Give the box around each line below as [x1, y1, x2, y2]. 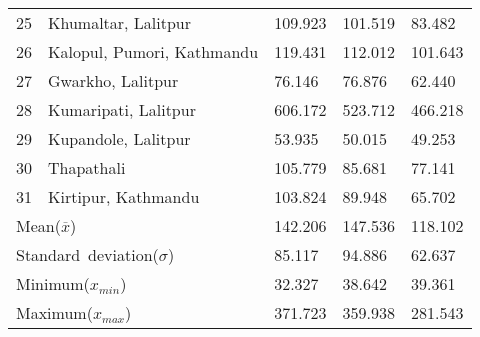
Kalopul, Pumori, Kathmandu [48, 40, 259, 63]
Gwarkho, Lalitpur [48, 69, 179, 92]
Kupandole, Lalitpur [48, 127, 191, 150]
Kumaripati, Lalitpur [48, 98, 196, 121]
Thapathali [48, 156, 126, 179]
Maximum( [16, 301, 93, 324]
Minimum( [16, 272, 90, 295]
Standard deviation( [16, 243, 159, 266]
